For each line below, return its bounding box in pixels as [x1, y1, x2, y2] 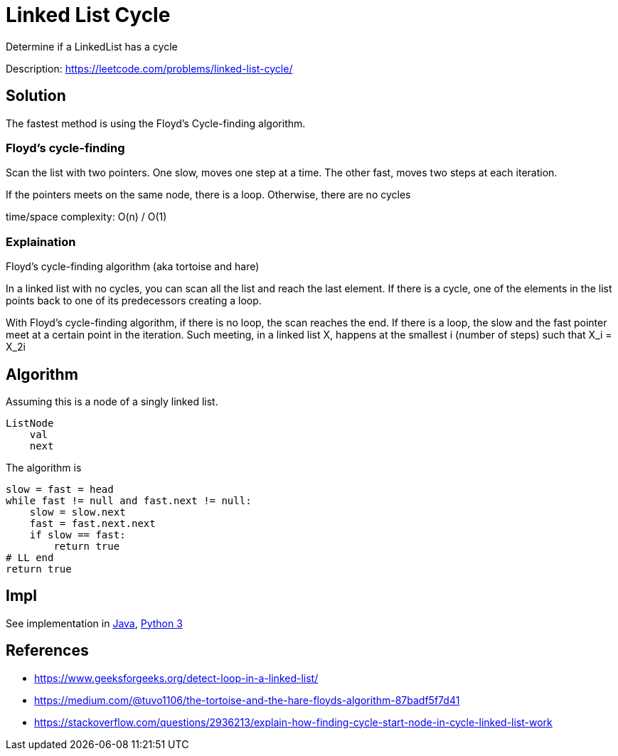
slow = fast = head [6, 483, 114, 495]
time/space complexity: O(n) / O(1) [6, 211, 167, 223]
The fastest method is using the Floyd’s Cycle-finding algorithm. [6, 117, 306, 129]
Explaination [6, 234, 76, 249]
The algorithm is [6, 461, 82, 474]
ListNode [6, 417, 54, 429]
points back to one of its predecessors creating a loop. [6, 294, 262, 307]
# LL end [6, 551, 54, 563]
